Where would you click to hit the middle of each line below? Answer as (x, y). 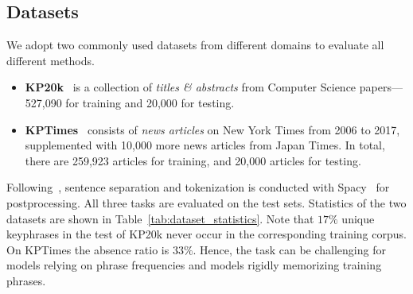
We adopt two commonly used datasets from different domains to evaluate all (195, 45)
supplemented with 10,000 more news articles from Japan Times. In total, (205, 145)
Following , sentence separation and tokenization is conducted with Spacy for (198, 187)
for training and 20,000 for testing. (150, 102)
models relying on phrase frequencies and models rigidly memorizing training (194, 265)
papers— (381, 87)
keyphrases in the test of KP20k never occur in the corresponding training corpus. (206, 234)
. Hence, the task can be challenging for (289, 249)
